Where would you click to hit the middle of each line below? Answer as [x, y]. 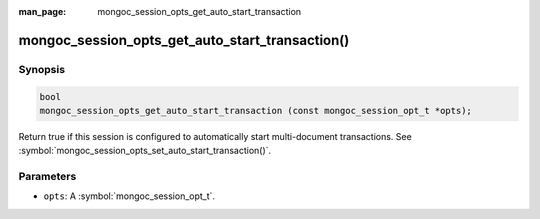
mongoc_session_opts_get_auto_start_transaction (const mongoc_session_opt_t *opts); [255, 110]
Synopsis [41, 69]
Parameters [47, 177]
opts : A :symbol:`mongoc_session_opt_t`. [129, 196]
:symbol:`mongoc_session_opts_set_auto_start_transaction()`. [145, 151]
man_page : [42, 11]
